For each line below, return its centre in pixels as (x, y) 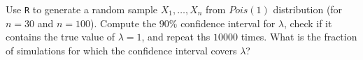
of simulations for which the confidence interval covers (121, 50)
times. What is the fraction (299, 37)
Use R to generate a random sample (81, 9)
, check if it (308, 23)
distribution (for (308, 9)
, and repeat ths (176, 37)
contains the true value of (60, 37)
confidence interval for (228, 23)
